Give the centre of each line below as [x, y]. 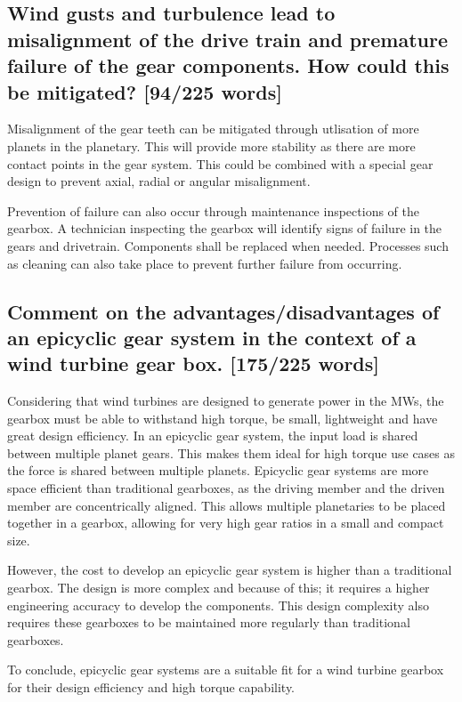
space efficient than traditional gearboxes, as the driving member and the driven [226, 488]
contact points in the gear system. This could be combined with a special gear [220, 163]
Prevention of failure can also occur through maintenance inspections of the [213, 210]
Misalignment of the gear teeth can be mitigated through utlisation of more [213, 129]
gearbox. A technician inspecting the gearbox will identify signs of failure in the [225, 228]
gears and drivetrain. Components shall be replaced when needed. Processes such [228, 245]
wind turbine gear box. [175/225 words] [194, 363]
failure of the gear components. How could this [228, 65]
